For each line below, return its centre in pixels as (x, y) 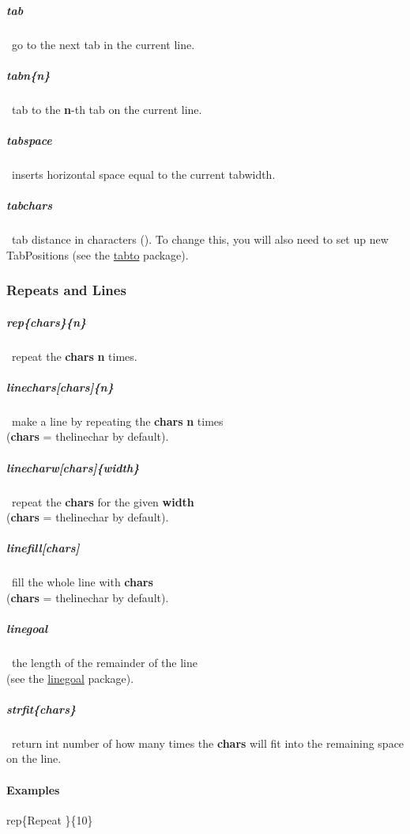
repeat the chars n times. (74, 356)
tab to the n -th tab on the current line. (107, 109)
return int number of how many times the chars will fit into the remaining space (208, 743)
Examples (33, 789)
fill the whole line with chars (82, 582)
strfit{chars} (41, 709)
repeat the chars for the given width (103, 501)
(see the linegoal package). (70, 678)
